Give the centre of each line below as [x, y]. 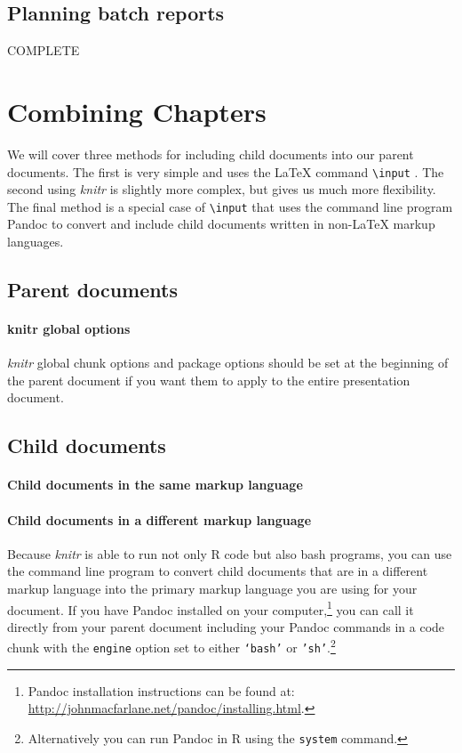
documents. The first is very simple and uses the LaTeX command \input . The [226, 171]
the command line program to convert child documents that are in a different [218, 571]
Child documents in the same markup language [155, 485]
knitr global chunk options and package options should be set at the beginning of [228, 363]
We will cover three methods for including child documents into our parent [211, 154]
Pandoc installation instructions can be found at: [161, 690]
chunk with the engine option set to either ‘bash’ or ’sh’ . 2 [171, 646]
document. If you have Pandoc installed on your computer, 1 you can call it [211, 608]
